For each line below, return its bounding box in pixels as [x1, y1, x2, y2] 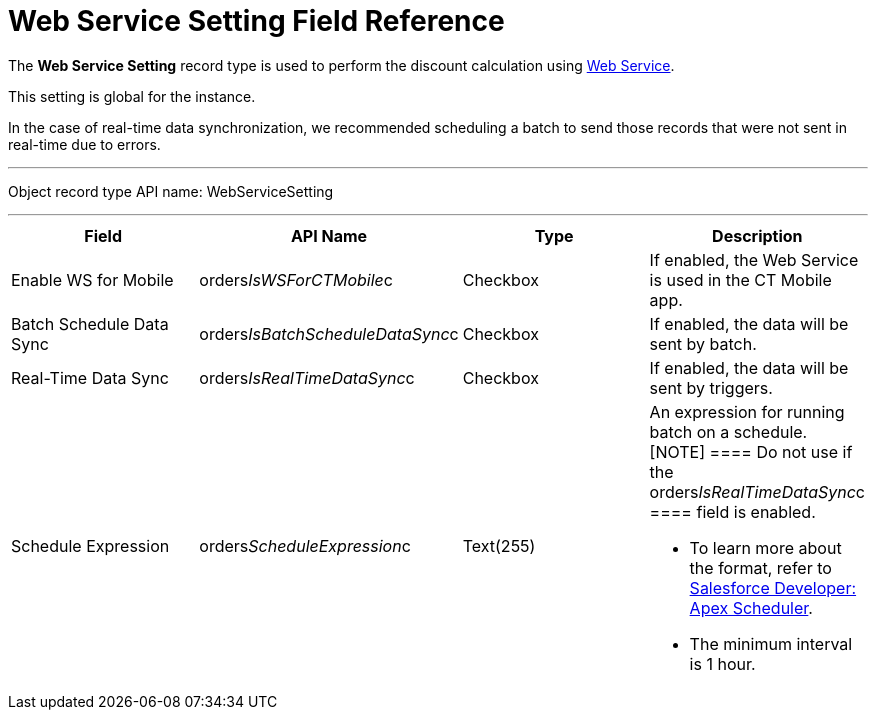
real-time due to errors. [8, 135, 161, 153]
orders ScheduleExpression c [199, 535, 411, 556]
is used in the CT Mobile [649, 269, 832, 290]
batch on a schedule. [649, 421, 808, 442]
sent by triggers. [649, 377, 773, 398]
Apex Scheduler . [689, 597, 813, 618]
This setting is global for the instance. [8, 87, 256, 105]
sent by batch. [649, 333, 757, 354]
